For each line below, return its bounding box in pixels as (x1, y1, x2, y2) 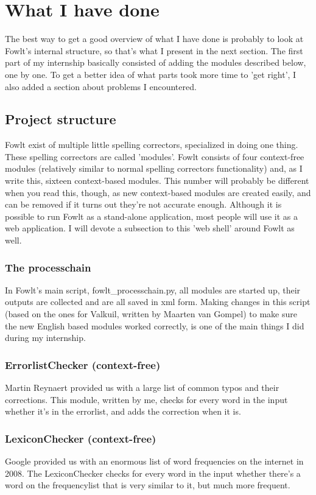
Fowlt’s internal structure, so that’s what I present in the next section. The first (5, 44, 303, 57)
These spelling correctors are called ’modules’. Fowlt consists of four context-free (5, 150, 304, 163)
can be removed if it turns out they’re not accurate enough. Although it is (5, 198, 282, 211)
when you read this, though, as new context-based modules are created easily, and (5, 186, 311, 198)
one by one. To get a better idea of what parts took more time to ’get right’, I (5, 68, 297, 80)
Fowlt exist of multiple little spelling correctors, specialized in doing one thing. (5, 138, 298, 151)
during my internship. (5, 331, 86, 344)
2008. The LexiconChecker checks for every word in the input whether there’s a (5, 466, 301, 479)
